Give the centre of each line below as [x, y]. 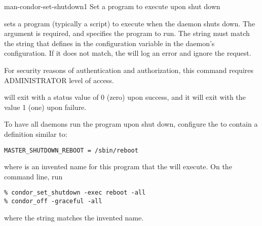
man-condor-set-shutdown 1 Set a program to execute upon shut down [112, 6]
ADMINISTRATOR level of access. [59, 80]
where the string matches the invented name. [74, 217]
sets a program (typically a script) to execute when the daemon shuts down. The [130, 23]
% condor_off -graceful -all [53, 201]
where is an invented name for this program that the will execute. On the [118, 166]
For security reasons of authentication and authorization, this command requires [129, 70]
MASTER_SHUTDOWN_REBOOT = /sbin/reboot [71, 150]
